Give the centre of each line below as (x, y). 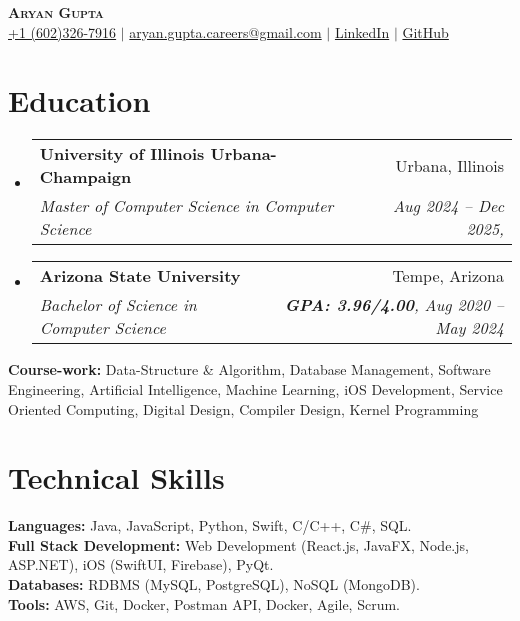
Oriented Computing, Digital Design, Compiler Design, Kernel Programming (243, 408)
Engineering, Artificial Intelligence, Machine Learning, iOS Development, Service (255, 388)
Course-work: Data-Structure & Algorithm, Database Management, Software (249, 369)
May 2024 (469, 328)
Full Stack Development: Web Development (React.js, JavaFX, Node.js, (238, 544)
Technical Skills (116, 477)
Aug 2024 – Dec (448, 206)
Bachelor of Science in (118, 305)
